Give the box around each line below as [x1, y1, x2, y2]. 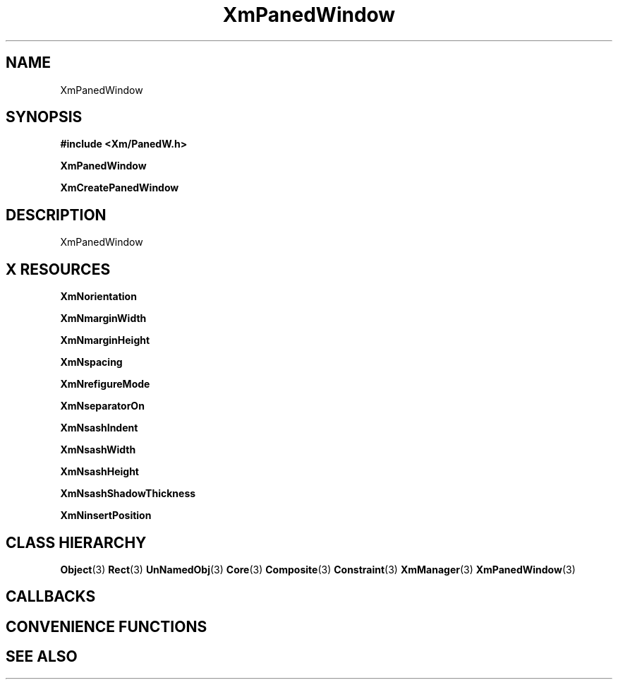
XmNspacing [60, 356, 123, 369]
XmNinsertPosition [60, 509, 152, 522]
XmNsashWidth [60, 443, 136, 456]
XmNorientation [60, 290, 137, 303]
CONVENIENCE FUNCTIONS [6, 617, 207, 636]
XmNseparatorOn [60, 400, 145, 412]
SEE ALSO [6, 648, 78, 666]
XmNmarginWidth [60, 312, 147, 325]
